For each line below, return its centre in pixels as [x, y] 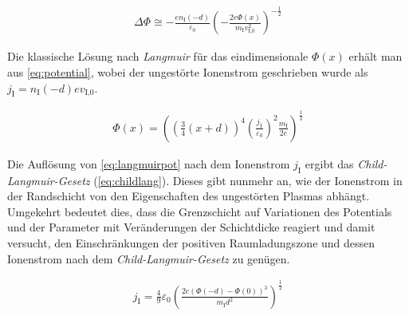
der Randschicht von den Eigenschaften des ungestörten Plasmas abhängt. [189, 196]
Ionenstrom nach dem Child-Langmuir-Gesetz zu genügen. [149, 258]
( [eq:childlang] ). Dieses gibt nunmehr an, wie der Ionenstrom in [248, 180]
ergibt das [329, 163]
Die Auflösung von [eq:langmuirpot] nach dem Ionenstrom [149, 163]
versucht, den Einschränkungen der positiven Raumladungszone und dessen [191, 242]
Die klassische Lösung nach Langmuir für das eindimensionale [158, 56]
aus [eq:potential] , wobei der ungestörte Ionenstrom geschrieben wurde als [188, 71]
